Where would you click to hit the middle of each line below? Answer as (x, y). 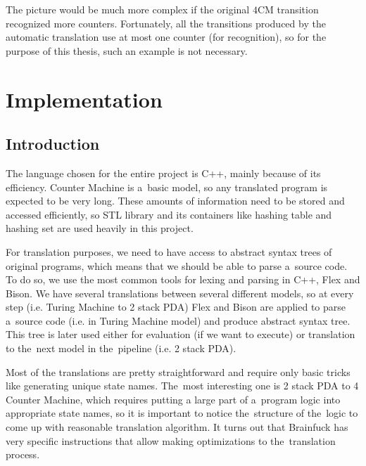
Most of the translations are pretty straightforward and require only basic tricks (178, 371)
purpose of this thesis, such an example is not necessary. (127, 50)
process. (23, 454)
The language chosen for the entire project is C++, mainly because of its (163, 173)
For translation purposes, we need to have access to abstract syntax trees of (169, 251)
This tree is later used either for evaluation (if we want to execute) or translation (181, 334)
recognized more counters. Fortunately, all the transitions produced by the (166, 23)
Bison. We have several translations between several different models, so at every (180, 293)
